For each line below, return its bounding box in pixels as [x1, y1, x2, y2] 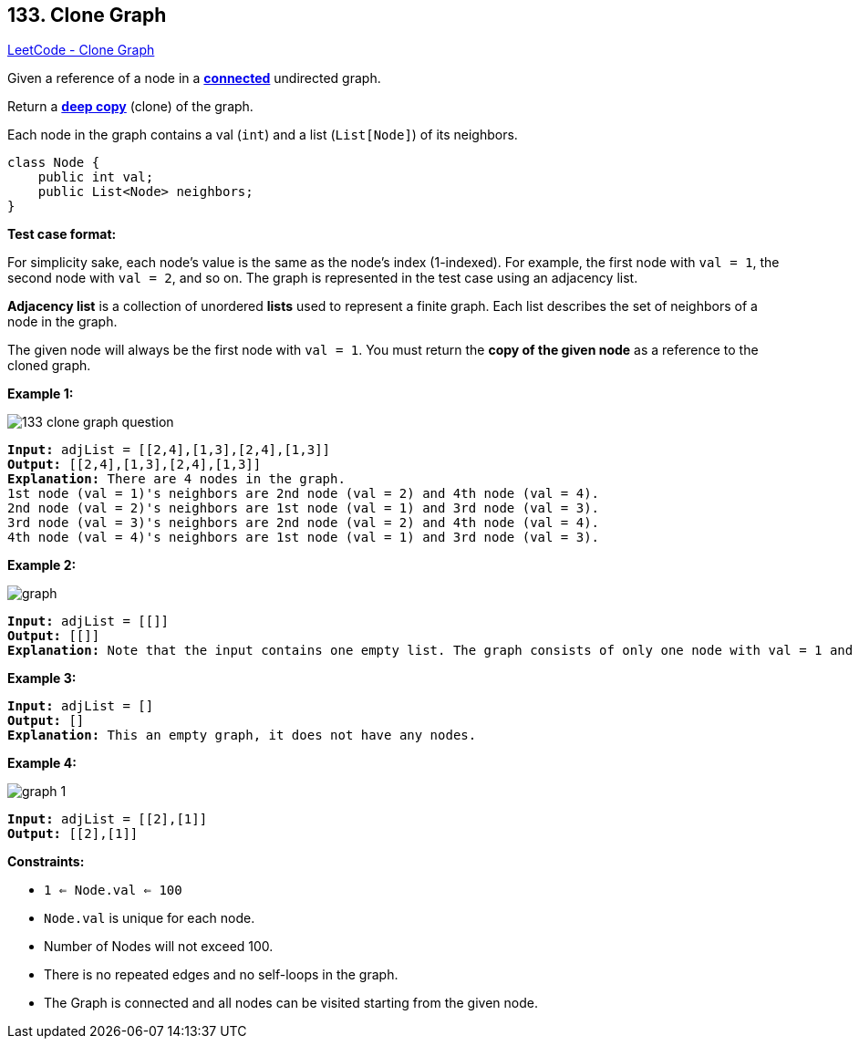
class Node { [7, 155, 100, 171]
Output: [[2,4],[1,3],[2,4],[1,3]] [7, 457, 262, 472]
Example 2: [7, 557, 77, 574]
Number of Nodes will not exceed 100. [44, 938, 274, 955]
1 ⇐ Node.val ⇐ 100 [44, 883, 182, 898]
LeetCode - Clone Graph [7, 42, 155, 58]
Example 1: [7, 386, 74, 402]
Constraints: [7, 854, 85, 870]
